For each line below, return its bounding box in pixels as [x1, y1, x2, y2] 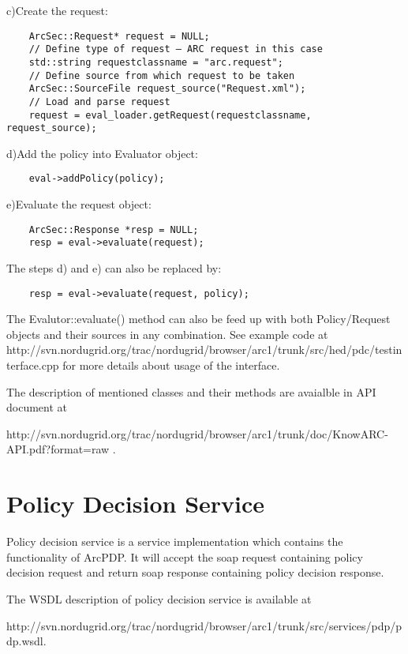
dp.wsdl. [6, 633, 47, 649]
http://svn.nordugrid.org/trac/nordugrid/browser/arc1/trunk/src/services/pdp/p [6, 617, 402, 633]
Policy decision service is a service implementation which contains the [6, 533, 343, 550]
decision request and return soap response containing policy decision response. [6, 564, 384, 581]
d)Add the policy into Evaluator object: [6, 145, 198, 161]
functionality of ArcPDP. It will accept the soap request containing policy [6, 548, 363, 565]
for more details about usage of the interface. [62, 357, 280, 374]
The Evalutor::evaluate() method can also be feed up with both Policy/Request [6, 310, 391, 327]
